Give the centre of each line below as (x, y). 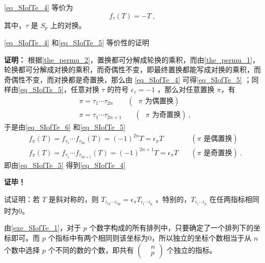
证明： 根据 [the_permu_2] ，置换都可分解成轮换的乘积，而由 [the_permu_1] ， (132, 59)
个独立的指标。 (191, 250)
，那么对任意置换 (186, 89)
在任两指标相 (231, 199)
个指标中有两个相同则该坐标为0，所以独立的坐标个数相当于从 (150, 237)
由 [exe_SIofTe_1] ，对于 (43, 228)
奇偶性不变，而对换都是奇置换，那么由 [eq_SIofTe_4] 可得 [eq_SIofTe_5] (123, 79)
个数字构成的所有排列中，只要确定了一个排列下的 (171, 228)
